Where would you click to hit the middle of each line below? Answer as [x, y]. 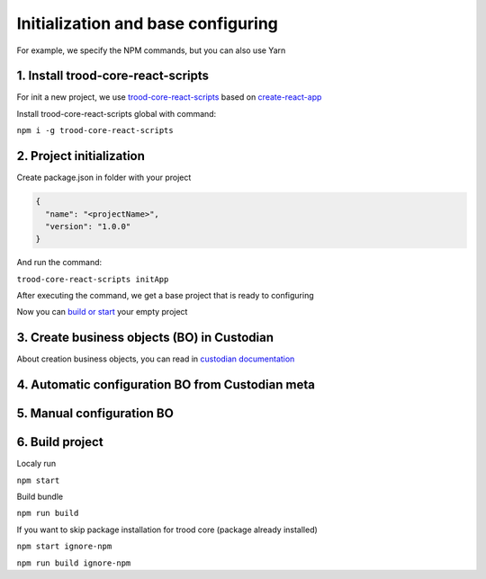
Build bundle [40, 497]
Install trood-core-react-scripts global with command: [117, 113]
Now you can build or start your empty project [102, 312]
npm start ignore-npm [64, 547]
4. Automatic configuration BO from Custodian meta [166, 385]
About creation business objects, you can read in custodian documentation [156, 359]
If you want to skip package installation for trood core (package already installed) [167, 530]
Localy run [36, 464]
